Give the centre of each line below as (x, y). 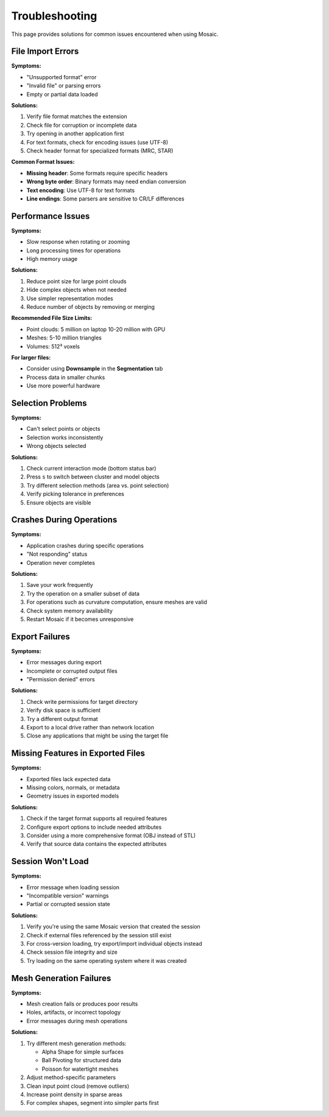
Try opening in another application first (75, 133)
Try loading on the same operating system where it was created (107, 960)
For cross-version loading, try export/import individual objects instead (114, 944)
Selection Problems (49, 403)
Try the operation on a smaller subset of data (83, 594)
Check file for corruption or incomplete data (82, 125)
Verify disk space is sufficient (63, 711)
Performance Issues (51, 216)
